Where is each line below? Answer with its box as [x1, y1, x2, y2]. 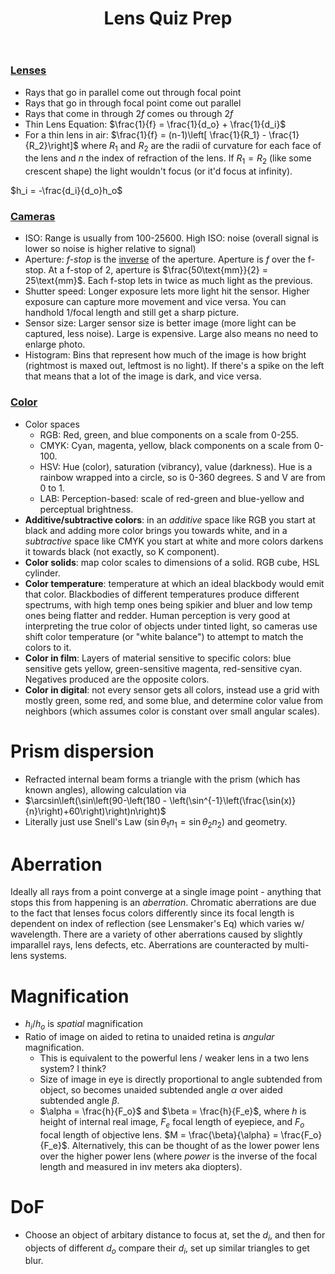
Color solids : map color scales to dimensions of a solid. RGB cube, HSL [24, 556, 320, 568]
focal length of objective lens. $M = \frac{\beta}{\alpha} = [39, 1128, 279, 1141]
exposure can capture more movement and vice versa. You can [24, 296, 287, 308]
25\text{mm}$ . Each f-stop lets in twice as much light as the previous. [24, 275, 313, 287]
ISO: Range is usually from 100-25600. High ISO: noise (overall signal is [24, 232, 319, 244]
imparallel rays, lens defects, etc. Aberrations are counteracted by [10, 939, 283, 951]
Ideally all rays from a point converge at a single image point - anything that [10, 886, 322, 898]
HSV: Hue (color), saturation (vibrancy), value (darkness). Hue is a [39, 460, 313, 472]
